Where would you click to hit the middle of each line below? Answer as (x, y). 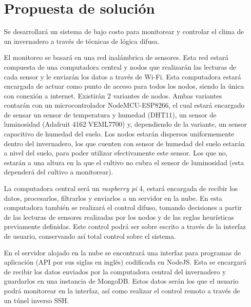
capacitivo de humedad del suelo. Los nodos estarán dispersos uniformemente (119, 134)
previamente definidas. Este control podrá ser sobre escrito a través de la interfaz (125, 226)
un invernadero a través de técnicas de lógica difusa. (82, 41)
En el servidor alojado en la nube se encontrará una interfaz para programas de (123, 252)
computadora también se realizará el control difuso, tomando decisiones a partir (123, 207)
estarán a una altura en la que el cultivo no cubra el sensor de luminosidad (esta (124, 162)
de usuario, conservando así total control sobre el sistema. (90, 236)
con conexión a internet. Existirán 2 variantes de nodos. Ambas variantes (113, 95)
